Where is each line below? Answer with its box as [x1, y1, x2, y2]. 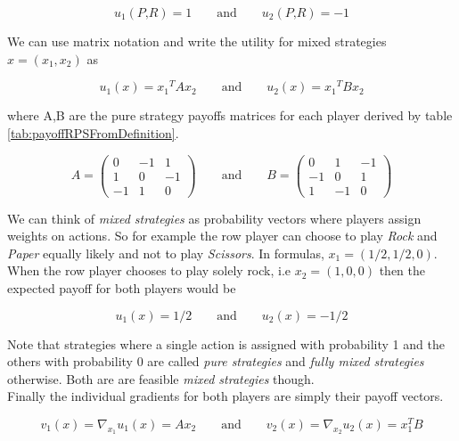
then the [379, 261, 425, 280]
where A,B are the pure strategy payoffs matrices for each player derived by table [7, 106, 453, 125]
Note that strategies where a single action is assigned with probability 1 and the [7, 334, 445, 353]
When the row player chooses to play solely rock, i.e [7, 261, 291, 280]
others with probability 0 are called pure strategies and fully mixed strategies [7, 352, 424, 371]
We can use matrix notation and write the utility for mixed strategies [7, 32, 387, 50]
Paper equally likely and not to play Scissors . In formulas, [7, 243, 324, 262]
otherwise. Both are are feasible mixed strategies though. [7, 369, 315, 388]
